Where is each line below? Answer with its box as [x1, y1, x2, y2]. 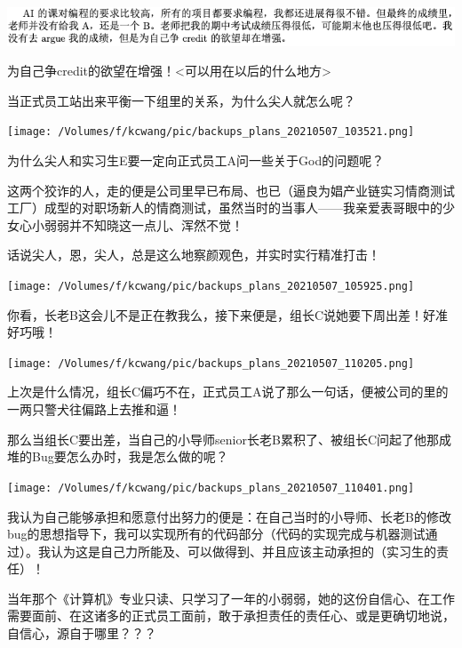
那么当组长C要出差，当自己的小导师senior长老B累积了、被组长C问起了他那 [7, 429, 440, 448]
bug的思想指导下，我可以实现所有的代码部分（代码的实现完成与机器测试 [7, 524, 426, 543]
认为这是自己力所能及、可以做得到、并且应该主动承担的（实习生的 [50, 541, 436, 560]
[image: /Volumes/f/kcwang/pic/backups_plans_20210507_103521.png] [7, 125, 415, 139]
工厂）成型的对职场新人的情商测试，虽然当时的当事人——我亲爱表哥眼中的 [7, 198, 442, 217]
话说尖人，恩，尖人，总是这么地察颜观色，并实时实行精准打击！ [7, 245, 380, 264]
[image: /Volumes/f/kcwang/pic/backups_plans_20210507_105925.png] [7, 279, 415, 292]
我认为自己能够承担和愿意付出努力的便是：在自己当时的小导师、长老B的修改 [7, 507, 451, 525]
